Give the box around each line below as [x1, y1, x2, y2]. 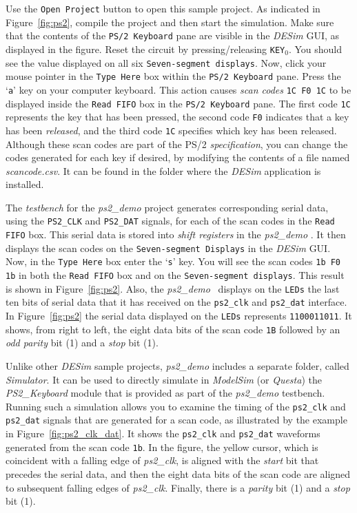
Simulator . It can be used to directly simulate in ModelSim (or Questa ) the [6, 372, 322, 386]
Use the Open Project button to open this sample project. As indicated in [6, 1, 320, 15]
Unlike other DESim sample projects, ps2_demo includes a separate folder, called [6, 358, 349, 373]
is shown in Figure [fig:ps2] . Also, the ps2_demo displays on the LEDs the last [6, 281, 340, 295]
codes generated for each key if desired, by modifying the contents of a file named [6, 150, 350, 165]
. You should [288, 41, 343, 56]
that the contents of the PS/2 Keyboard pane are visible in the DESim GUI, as [6, 28, 340, 43]
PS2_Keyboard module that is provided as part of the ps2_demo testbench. [6, 386, 325, 400]
